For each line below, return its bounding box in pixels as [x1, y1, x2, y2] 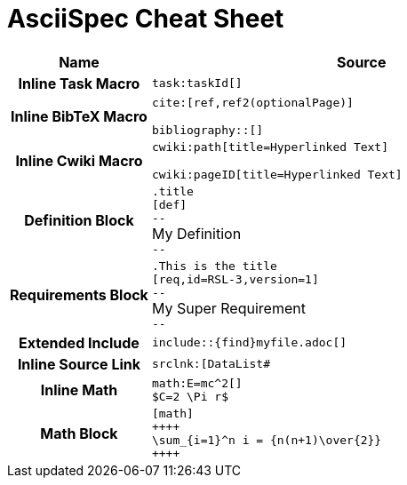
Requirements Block [10, 285, 148, 304]
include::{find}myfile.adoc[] [151, 336, 347, 350]
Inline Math [40, 380, 118, 399]
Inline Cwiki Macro [15, 151, 143, 170]
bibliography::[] [151, 123, 264, 137]
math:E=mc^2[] [151, 376, 243, 390]
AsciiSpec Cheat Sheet [7, 4, 284, 34]
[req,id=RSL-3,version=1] [151, 272, 319, 286]
